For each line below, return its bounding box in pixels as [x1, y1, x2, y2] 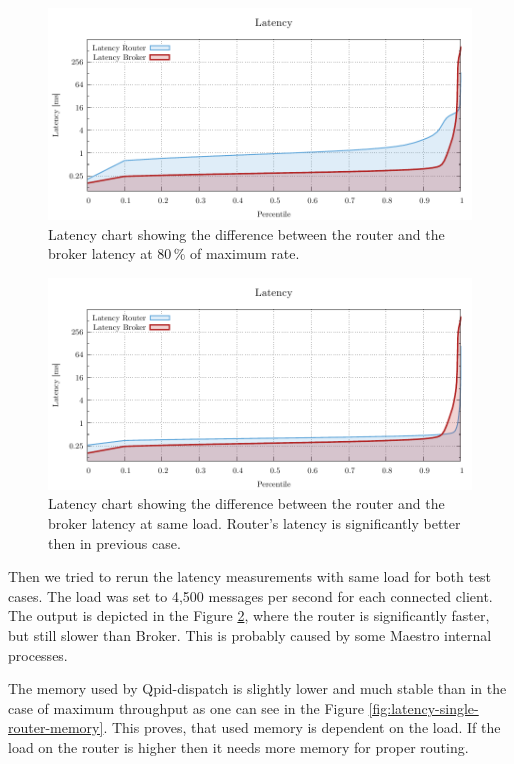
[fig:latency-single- [368, 697, 479, 718]
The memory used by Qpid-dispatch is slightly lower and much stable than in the [8, 678, 507, 699]
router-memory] [8, 717, 104, 738]
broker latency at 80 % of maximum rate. [48, 243, 300, 264]
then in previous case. [48, 532, 181, 553]
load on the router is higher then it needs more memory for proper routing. [8, 736, 469, 757]
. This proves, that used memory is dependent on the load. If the [103, 717, 501, 738]
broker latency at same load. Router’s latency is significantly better [48, 512, 461, 533]
